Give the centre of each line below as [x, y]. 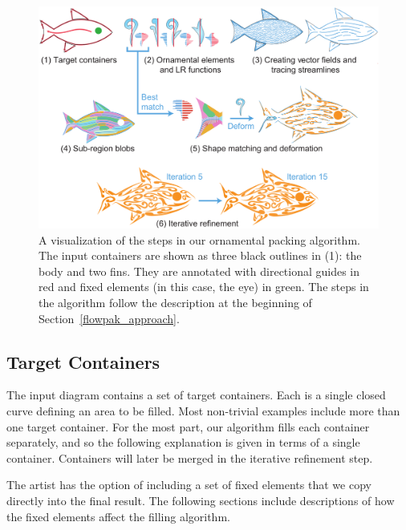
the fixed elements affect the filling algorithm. [118, 516]
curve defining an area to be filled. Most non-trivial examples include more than [203, 410]
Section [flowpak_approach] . [109, 318]
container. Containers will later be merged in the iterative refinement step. [190, 457]
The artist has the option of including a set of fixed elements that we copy [189, 485]
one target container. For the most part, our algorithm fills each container [188, 426]
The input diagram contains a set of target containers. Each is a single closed [196, 395]
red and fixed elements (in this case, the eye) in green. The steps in [204, 287]
